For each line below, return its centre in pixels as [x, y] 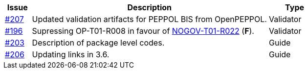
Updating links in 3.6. [71, 54]
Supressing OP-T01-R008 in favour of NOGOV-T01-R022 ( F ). [143, 31]
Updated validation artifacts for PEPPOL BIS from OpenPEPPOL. [149, 19]
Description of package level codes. [98, 43]
